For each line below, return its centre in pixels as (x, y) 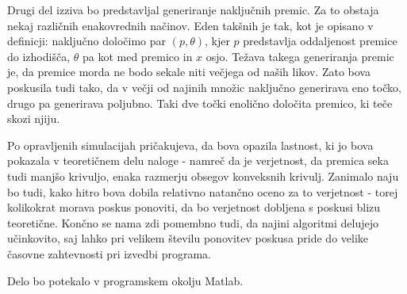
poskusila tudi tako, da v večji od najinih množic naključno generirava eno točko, (204, 87)
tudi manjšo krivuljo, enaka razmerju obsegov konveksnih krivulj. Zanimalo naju (203, 176)
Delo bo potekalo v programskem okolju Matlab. (125, 280)
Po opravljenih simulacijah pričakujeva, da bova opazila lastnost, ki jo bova (190, 145)
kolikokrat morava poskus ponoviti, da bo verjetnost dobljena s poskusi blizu (194, 207)
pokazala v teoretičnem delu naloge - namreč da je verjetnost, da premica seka (198, 160)
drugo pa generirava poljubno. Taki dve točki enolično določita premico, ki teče (200, 103)
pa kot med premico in (137, 56)
